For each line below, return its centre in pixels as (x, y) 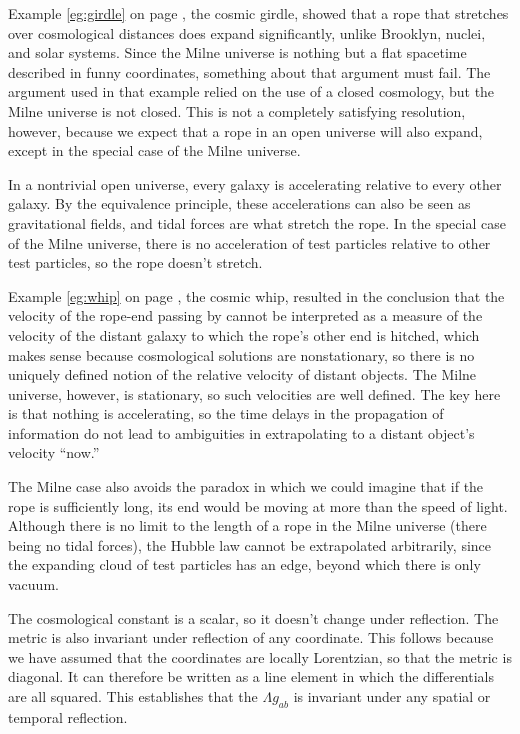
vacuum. (33, 584)
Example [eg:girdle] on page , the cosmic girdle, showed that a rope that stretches (258, 13)
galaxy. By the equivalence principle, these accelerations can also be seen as (239, 203)
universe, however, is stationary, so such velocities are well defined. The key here (254, 393)
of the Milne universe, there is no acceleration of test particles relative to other (249, 242)
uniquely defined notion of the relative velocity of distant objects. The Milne (242, 374)
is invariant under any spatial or (392, 696)
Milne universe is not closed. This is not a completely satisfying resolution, (237, 110)
